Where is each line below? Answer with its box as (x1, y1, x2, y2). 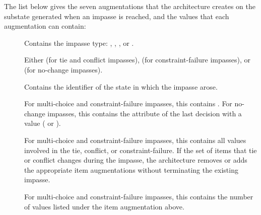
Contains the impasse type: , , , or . (24, 37, 134, 48)
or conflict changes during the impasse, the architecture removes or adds (24, 155, 247, 165)
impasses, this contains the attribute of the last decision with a (47, 108, 242, 118)
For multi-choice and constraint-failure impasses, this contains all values (24, 134, 246, 145)
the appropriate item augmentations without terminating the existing (24, 164, 238, 175)
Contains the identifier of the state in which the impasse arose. (24, 81, 218, 92)
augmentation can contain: (4, 21, 86, 31)
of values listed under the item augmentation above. (24, 201, 184, 211)
